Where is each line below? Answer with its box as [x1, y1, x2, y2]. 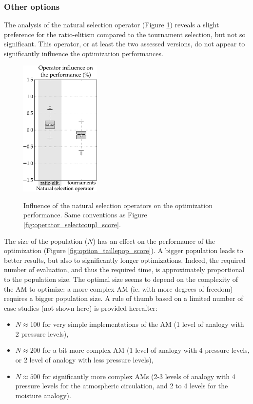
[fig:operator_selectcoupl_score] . [23, 219, 121, 229]
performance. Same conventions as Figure [23, 210, 147, 220]
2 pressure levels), [15, 328, 69, 339]
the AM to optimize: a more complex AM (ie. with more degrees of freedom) [4, 283, 233, 294]
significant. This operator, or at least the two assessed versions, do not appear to [4, 39, 245, 49]
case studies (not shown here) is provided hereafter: [4, 302, 157, 313]
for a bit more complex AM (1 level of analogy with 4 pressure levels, [42, 345, 250, 355]
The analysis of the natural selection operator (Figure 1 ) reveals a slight [4, 20, 219, 30]
